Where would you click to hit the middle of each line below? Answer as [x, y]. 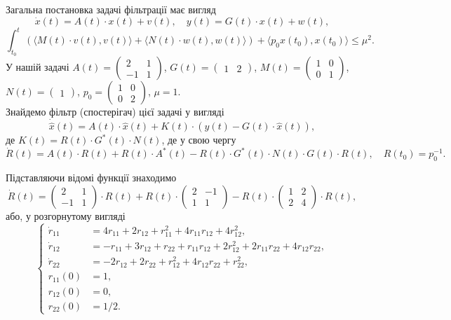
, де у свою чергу [199, 140]
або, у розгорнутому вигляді [66, 215]
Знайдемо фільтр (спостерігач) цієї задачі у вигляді [115, 112]
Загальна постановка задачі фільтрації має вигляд [111, 9]
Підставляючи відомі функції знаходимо [91, 178]
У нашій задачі [38, 67]
